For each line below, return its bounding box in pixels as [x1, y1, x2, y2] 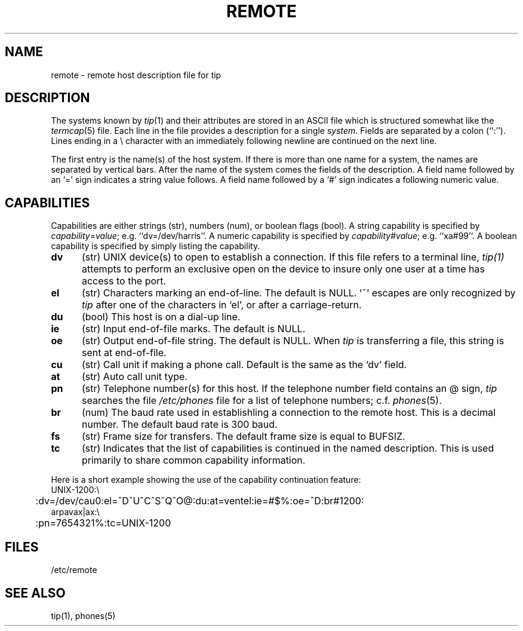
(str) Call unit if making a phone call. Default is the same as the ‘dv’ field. [81, 359, 407, 371]
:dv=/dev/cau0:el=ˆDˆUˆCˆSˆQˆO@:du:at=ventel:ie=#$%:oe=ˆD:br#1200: [35, 495, 364, 507]
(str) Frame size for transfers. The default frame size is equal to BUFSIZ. [81, 430, 405, 443]
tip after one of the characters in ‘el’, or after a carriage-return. [81, 299, 362, 311]
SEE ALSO [5, 585, 66, 601]
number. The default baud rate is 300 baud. [81, 418, 278, 431]
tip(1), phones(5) [51, 610, 116, 621]
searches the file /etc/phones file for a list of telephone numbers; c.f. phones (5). [81, 394, 442, 407]
